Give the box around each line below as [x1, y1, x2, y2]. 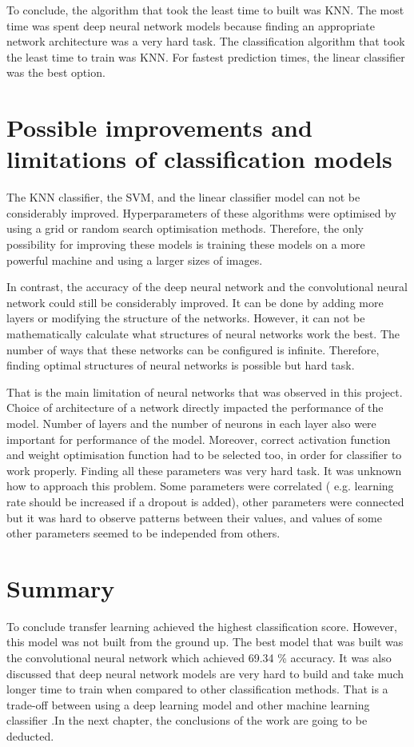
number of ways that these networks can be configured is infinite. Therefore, [6, 341, 380, 358]
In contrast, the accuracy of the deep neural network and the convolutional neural [6, 278, 408, 295]
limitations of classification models [6, 142, 392, 175]
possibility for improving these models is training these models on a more [6, 236, 365, 253]
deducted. [6, 728, 54, 745]
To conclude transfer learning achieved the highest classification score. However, [6, 617, 397, 634]
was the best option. [6, 64, 105, 81]
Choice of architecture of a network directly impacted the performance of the [6, 399, 384, 416]
